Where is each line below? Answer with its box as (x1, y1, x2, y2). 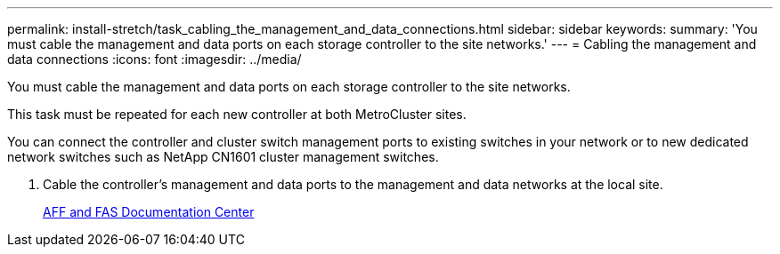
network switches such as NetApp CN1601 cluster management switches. (7, 149, 439, 164)
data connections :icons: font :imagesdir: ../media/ (7, 52, 302, 67)
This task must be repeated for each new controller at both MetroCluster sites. (7, 107, 467, 122)
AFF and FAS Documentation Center (43, 204, 255, 219)
